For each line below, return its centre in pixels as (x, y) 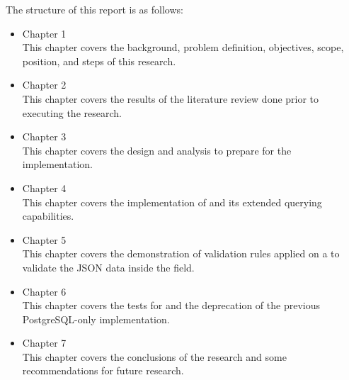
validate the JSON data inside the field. (108, 267)
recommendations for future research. (103, 370)
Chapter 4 (44, 188)
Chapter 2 (44, 85)
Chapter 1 (44, 33)
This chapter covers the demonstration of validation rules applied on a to (181, 253)
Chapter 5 (44, 239)
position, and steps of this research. (99, 61)
